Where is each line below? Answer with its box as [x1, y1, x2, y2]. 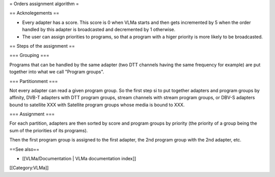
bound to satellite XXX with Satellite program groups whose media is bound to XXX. [9, 102, 185, 108]
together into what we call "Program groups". [9, 69, 104, 75]
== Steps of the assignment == [9, 43, 75, 49]
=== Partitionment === [9, 78, 58, 84]
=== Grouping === [9, 52, 49, 58]
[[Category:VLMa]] [9, 165, 49, 171]
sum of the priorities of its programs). [9, 127, 88, 133]
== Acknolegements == [9, 10, 60, 16]
